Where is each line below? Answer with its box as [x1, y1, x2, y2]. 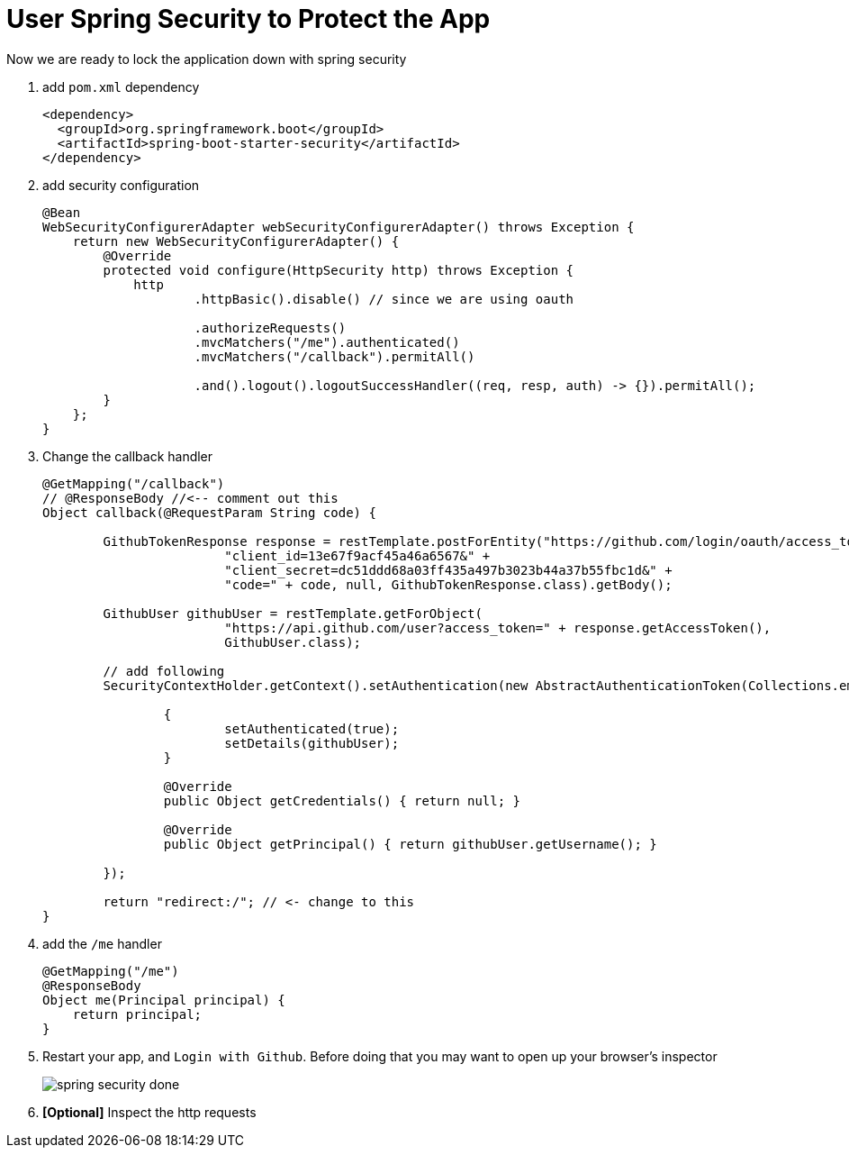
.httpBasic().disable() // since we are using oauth [194, 291, 574, 306]
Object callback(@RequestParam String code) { [42, 505, 376, 520]
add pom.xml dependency [42, 78, 200, 95]
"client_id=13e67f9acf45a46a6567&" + [224, 548, 491, 563]
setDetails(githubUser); [224, 735, 400, 750]
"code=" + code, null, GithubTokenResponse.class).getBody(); [224, 577, 673, 592]
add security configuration [42, 177, 200, 193]
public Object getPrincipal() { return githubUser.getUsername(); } [163, 836, 657, 851]
